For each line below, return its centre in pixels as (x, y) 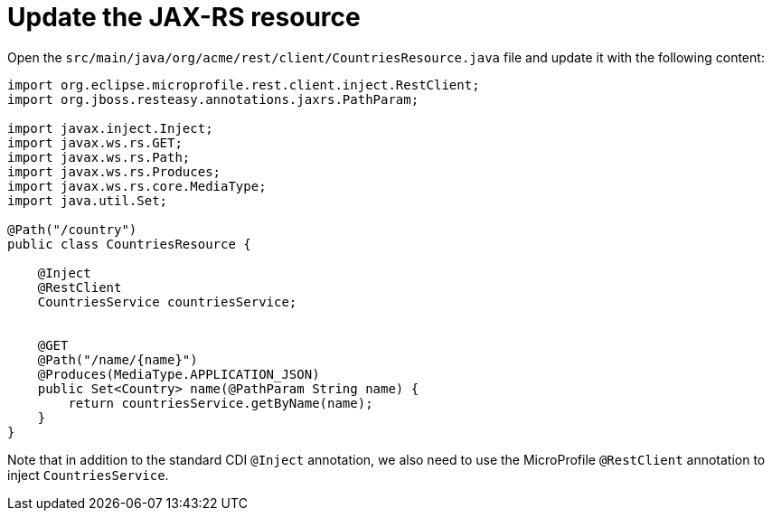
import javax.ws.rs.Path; (99, 157)
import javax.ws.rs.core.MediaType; (137, 186)
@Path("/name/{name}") (118, 359)
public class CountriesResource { (129, 244)
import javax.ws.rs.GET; (95, 142)
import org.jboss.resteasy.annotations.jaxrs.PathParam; (213, 99)
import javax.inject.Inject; (110, 128)
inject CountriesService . (88, 475)
